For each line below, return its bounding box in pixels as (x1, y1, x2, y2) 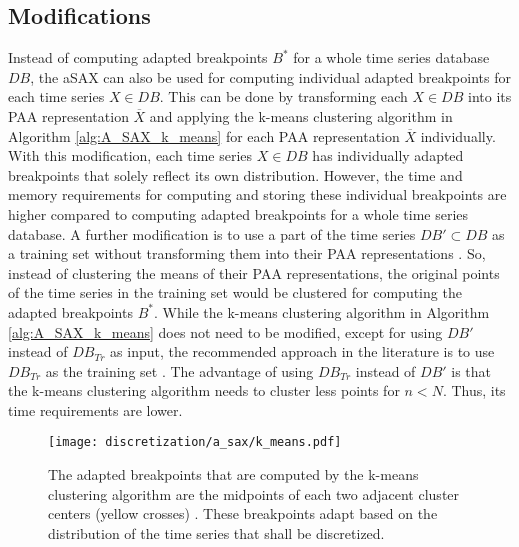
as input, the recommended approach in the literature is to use (110, 341, 495, 362)
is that (451, 360, 492, 381)
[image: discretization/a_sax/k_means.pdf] (48, 435, 342, 450)
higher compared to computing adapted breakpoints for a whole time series (8, 203, 469, 224)
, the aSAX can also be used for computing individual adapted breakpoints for (30, 66, 511, 87)
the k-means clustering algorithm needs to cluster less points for (8, 380, 400, 401)
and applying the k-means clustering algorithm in (149, 105, 453, 126)
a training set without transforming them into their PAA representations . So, (8, 243, 486, 264)
